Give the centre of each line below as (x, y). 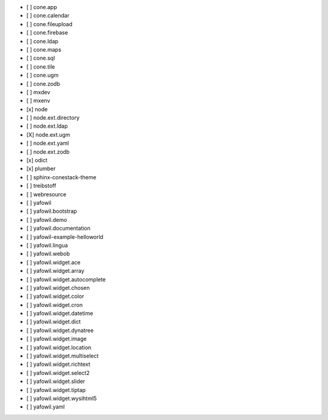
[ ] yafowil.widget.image (56, 339)
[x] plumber (41, 169)
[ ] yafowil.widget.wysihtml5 (62, 398)
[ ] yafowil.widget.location (59, 347)
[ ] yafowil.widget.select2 (58, 373)
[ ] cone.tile (41, 66)
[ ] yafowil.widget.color (55, 296)
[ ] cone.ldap (43, 41)
